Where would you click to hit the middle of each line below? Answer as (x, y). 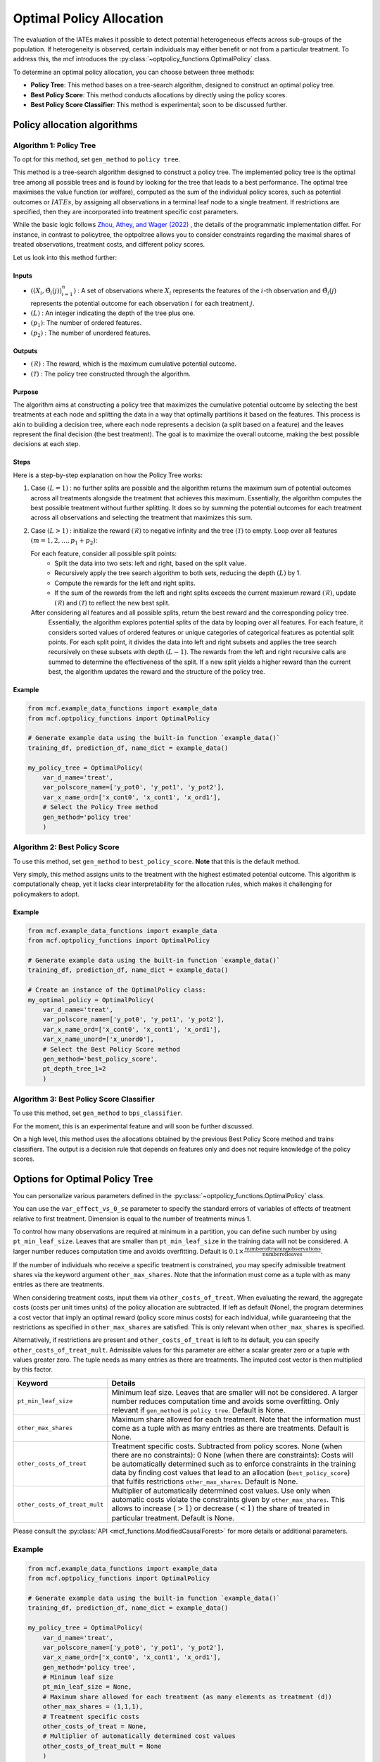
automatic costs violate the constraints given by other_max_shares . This (228, 1499)
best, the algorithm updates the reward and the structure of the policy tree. (157, 672)
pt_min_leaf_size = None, (87, 1687)
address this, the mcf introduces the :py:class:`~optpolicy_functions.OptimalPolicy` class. (142, 59)
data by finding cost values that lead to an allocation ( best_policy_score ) (231, 1472)
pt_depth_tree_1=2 (74, 1069)
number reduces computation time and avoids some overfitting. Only (226, 1401)
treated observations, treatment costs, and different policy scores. (109, 245)
